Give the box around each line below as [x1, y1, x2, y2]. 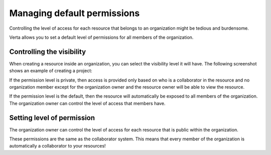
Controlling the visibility [9, 47, 86, 56]
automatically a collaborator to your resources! [9, 143, 106, 149]
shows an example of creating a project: [9, 68, 92, 74]
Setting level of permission [9, 113, 95, 122]
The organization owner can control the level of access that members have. [9, 100, 166, 106]
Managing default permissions [9, 8, 140, 19]
